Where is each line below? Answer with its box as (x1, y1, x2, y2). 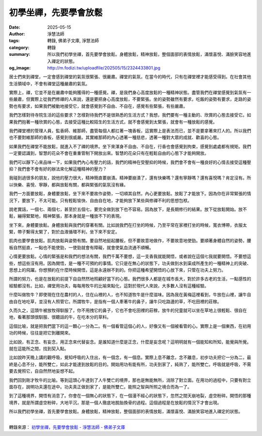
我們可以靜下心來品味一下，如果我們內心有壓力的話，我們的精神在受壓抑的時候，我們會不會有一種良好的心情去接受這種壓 (9, 159, 251, 165)
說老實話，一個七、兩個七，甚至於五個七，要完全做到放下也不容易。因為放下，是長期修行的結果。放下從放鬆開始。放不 (9, 206, 247, 212)
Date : (9, 24, 20, 30)
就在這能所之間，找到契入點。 (9, 345, 69, 352)
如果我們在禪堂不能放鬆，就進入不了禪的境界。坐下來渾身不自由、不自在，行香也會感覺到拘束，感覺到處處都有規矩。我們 (9, 143, 251, 149)
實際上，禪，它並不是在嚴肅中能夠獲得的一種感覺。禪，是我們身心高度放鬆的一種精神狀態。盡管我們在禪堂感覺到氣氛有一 (9, 90, 251, 96)
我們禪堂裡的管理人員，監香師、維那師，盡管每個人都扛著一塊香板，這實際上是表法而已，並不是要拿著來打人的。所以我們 (9, 128, 251, 134)
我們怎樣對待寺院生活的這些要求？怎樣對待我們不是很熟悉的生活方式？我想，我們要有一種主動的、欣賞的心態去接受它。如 (9, 112, 251, 118)
